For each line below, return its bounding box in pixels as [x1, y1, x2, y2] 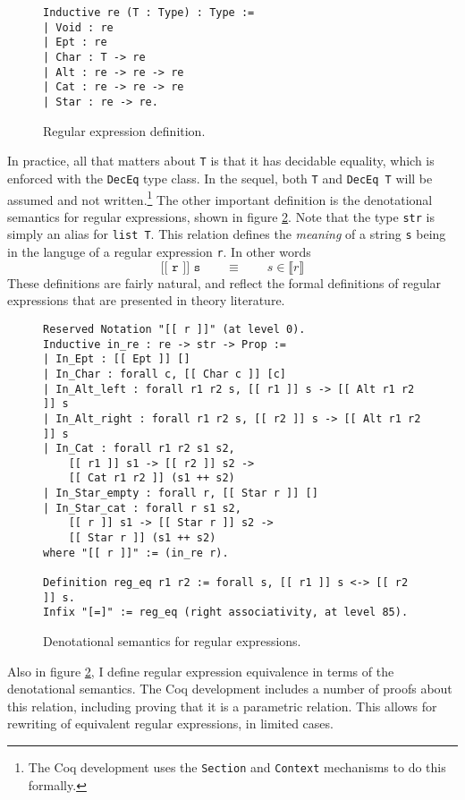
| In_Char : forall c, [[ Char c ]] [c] [43, 367, 287, 380]
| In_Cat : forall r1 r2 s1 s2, [43, 442, 235, 455]
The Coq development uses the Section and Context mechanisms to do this [28, 758, 446, 776]
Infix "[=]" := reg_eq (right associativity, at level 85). [43, 606, 409, 619]
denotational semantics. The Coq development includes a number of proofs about [7, 679, 452, 698]
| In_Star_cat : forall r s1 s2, [43, 501, 241, 515]
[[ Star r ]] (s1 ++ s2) [68, 532, 216, 545]
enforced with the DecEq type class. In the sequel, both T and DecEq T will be [7, 168, 433, 187]
